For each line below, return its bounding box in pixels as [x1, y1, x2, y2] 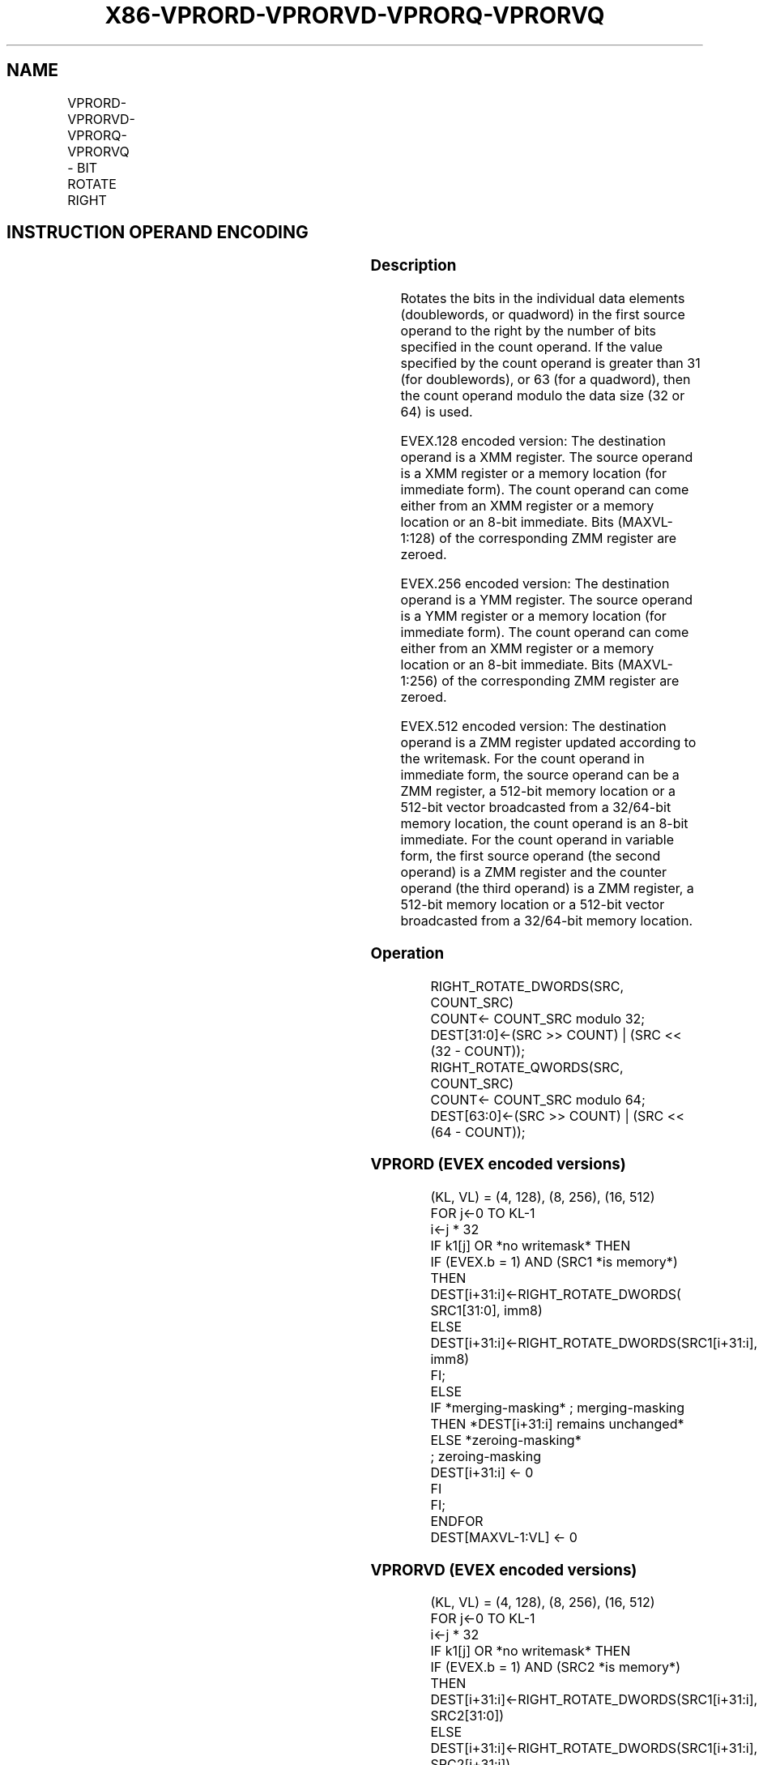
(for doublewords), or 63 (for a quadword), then [400, 371, 691, 388]
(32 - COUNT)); [430, 1042, 526, 1059]
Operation [370, 943, 445, 963]
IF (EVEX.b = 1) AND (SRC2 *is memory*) [430, 1659, 680, 1676]
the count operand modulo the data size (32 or [400, 387, 685, 404]
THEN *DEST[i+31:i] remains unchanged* [430, 1416, 684, 1433]
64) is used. [400, 404, 473, 421]
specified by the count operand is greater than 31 [400, 355, 701, 372]
